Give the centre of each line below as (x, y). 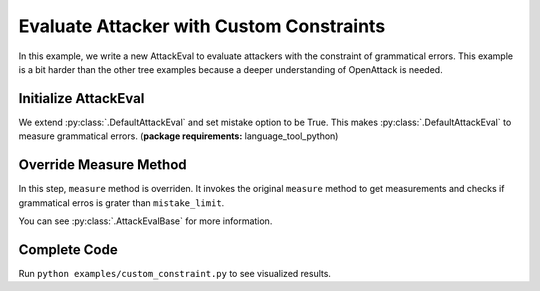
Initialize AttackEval (81, 98)
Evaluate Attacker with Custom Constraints (202, 26)
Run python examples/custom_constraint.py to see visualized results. (175, 273)
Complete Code (68, 249)
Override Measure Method (102, 165)
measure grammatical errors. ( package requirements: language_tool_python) (178, 136)
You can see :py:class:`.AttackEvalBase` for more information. (145, 221)
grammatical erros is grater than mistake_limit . (121, 202)
